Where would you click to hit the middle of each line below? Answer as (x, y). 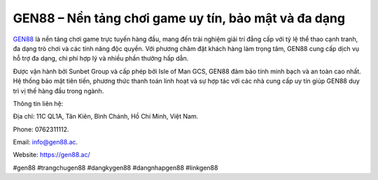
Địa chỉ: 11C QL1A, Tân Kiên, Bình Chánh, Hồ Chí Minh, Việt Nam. (106, 117)
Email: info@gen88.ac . (45, 142)
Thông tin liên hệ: (38, 103)
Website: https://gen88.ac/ (51, 155)
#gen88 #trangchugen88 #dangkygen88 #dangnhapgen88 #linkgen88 (115, 167)
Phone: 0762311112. (41, 129)
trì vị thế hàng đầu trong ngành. (58, 91)
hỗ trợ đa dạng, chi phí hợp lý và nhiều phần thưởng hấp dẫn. (101, 59)
